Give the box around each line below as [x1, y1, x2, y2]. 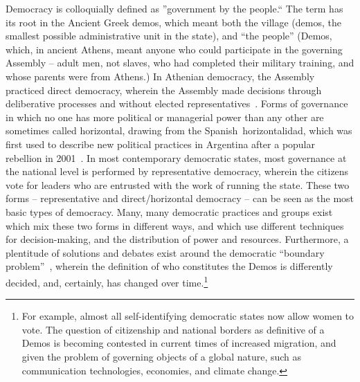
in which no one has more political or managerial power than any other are [6, 109, 324, 124]
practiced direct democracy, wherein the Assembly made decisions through [6, 82, 322, 97]
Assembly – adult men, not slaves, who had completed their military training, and [6, 55, 354, 70]
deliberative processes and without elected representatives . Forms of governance [6, 96, 348, 111]
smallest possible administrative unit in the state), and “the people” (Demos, [6, 28, 332, 43]
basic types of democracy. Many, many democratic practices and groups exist [6, 204, 333, 219]
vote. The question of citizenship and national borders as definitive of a [21, 322, 325, 336]
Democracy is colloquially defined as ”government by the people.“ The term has [6, 1, 343, 15]
